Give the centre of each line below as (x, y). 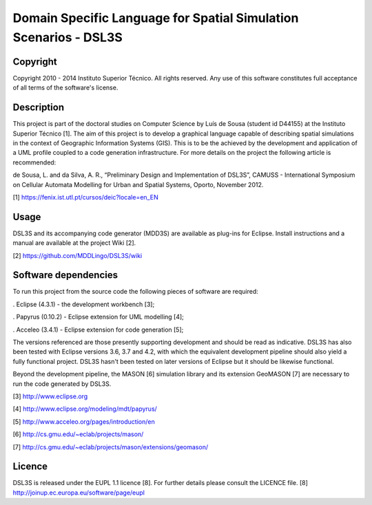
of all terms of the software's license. (65, 88)
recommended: (34, 162)
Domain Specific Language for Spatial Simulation (156, 18)
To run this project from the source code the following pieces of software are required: (135, 292)
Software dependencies (65, 275)
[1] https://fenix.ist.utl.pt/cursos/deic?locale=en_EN (85, 197)
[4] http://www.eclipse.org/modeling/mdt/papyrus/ (85, 409)
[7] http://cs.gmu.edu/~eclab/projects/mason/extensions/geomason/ (111, 447)
